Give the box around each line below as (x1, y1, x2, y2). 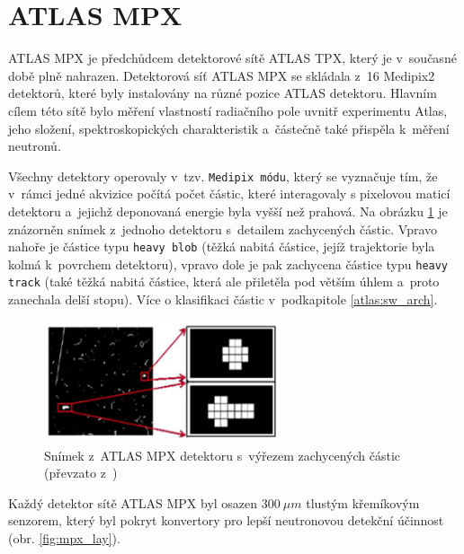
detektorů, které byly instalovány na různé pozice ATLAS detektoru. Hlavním (8, 84, 437, 102)
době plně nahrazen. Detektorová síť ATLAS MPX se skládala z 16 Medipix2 (8, 66, 435, 84)
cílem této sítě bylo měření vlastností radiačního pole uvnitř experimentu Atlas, (8, 101, 448, 119)
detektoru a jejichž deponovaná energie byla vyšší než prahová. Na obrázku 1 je (8, 201, 448, 220)
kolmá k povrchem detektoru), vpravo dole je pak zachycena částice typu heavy (8, 254, 449, 273)
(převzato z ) (44, 463, 118, 482)
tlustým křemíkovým (306, 493, 420, 512)
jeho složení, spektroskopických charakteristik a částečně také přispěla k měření (8, 119, 450, 137)
